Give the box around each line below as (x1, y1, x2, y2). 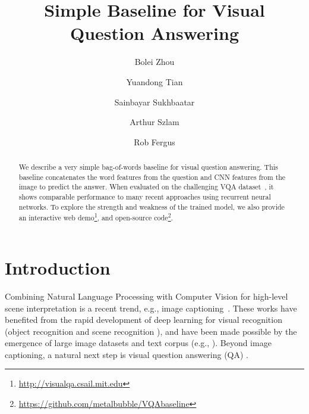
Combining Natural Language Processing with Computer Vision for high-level (5, 290, 288, 302)
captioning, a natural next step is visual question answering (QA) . (5, 348, 249, 360)
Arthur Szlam (130, 116, 179, 128)
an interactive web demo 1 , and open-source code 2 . (18, 211, 173, 223)
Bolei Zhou (134, 55, 175, 68)
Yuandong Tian (126, 75, 183, 88)
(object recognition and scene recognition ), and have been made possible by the (5, 325, 297, 337)
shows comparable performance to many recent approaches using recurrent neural (18, 192, 271, 202)
